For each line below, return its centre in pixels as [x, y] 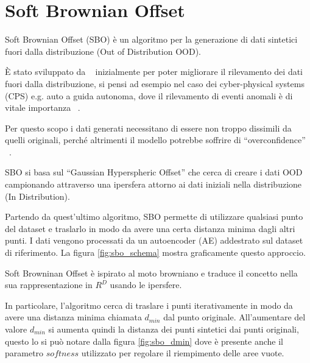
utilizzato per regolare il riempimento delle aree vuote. [183, 353]
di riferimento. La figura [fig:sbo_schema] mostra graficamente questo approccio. [155, 252]
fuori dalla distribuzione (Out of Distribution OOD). [103, 51]
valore [16, 329]
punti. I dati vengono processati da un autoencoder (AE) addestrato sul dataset [154, 240]
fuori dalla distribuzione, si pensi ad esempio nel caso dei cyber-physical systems [155, 83]
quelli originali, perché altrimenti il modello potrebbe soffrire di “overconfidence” [155, 140]
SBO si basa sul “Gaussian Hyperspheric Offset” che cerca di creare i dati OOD [154, 172]
